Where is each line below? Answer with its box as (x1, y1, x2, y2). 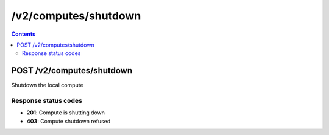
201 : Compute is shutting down (26, 109, 105, 116)
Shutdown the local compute (11, 82, 83, 89)
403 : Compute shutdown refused (26, 117, 111, 125)
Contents (11, 30, 36, 38)
